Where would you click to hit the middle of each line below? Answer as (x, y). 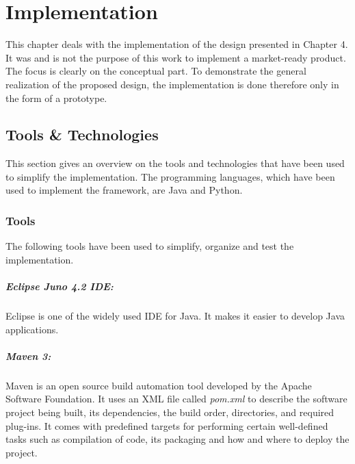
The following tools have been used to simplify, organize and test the (150, 246)
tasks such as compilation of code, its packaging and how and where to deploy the (177, 439)
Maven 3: (28, 356)
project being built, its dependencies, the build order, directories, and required (170, 412)
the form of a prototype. (56, 98)
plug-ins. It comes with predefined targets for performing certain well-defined (167, 425)
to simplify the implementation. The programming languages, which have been (170, 176)
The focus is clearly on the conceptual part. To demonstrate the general (156, 71)
